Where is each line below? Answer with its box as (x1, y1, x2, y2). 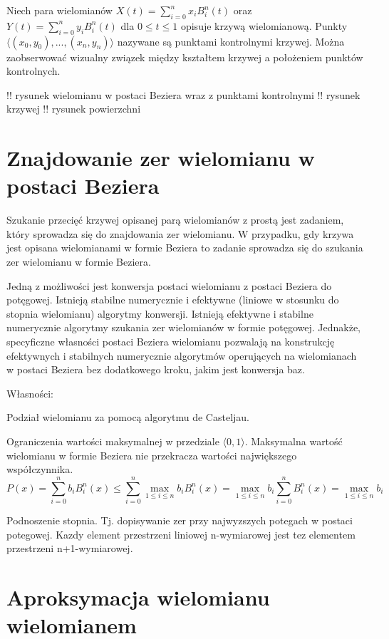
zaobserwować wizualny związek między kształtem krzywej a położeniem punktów (6, 49, 363, 64)
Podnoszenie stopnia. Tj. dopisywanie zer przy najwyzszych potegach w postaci (6, 512, 353, 527)
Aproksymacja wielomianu (6, 582, 270, 611)
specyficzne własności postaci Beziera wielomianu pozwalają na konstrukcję (6, 334, 335, 349)
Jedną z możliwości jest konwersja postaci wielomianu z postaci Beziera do (6, 278, 332, 293)
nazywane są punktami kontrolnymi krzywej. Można (117, 33, 345, 48)
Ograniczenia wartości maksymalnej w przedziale (6, 434, 219, 448)
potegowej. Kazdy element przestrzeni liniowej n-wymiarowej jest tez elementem (6, 526, 356, 541)
